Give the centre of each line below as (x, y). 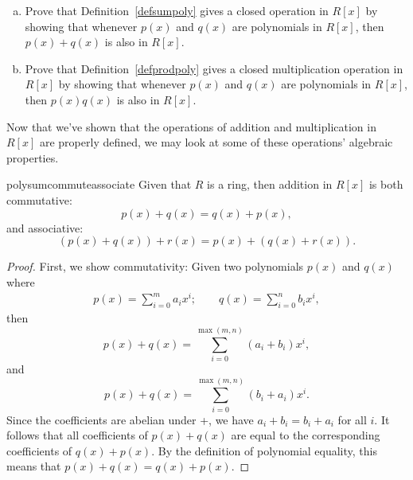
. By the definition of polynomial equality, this (264, 450)
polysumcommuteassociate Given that (99, 184)
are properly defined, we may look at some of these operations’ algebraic (216, 142)
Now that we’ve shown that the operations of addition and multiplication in (191, 126)
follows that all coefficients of (77, 435)
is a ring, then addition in (270, 184)
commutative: (39, 199)
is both (386, 184)
